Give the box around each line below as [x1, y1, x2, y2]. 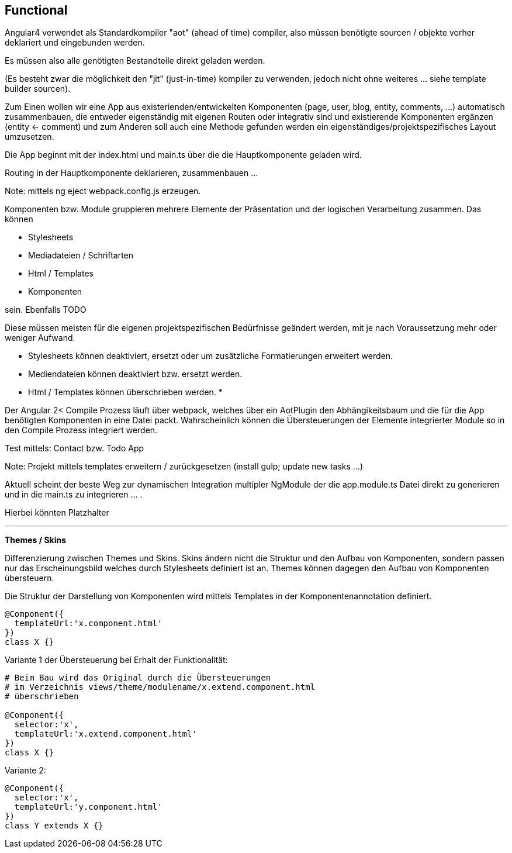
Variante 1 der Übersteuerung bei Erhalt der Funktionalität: [5, 655, 228, 665]
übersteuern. [5, 573, 54, 583]
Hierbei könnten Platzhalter [5, 507, 109, 518]
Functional [5, 3, 68, 18]
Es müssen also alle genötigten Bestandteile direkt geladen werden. [5, 56, 265, 66]
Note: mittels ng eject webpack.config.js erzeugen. [5, 186, 201, 196]
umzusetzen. [5, 132, 54, 142]
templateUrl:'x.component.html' [14, 619, 162, 628]
